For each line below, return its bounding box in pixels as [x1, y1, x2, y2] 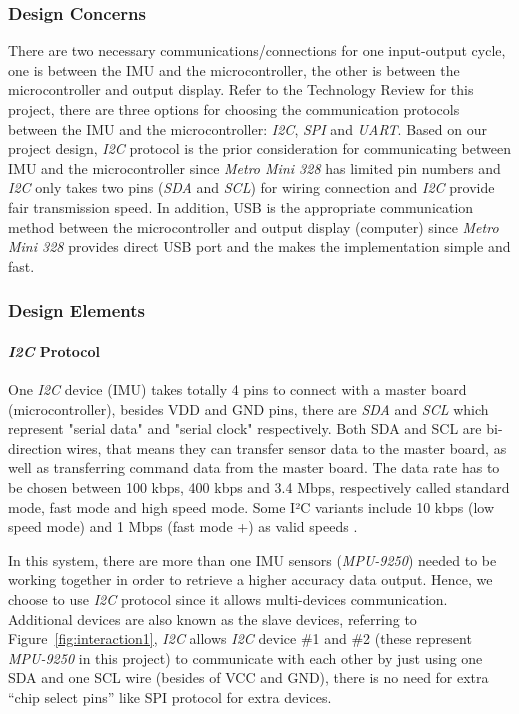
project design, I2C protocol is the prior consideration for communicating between [8, 138, 511, 159]
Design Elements [8, 298, 145, 323]
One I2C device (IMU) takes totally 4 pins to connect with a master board [8, 378, 467, 399]
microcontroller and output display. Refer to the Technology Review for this [8, 79, 474, 100]
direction [8, 437, 62, 458]
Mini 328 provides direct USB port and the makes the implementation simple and [8, 236, 511, 257]
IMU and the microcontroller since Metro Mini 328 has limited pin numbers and [8, 157, 501, 178]
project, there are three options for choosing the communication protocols [8, 99, 460, 119]
